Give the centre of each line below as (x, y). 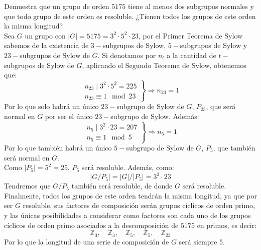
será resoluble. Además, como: (128, 167)
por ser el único (69, 116)
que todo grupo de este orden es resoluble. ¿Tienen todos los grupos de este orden (130, 16)
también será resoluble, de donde (122, 186)
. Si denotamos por (127, 55)
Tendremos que (27, 186)
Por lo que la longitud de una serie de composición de (87, 241)
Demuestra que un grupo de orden (57, 6)
